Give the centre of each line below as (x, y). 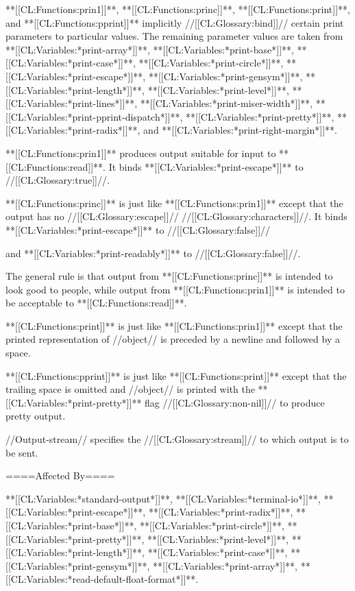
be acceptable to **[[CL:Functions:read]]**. (96, 303)
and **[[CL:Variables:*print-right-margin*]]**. (240, 130)
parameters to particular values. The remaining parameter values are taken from (174, 36)
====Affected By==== (60, 475)
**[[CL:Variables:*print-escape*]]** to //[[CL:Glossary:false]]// (138, 229)
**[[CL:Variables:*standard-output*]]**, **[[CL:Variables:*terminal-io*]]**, (163, 498)
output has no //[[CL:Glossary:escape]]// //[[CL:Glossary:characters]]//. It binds (176, 216)
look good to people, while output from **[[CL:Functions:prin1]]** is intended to (175, 289)
